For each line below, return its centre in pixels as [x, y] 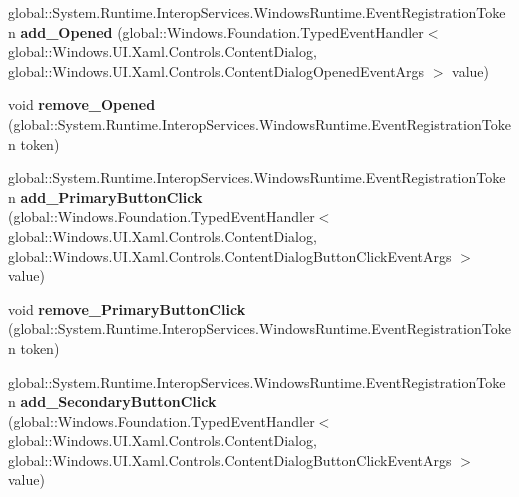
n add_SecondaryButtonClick [112, 401]
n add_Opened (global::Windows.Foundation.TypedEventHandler [216, 31]
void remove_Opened [82, 104]
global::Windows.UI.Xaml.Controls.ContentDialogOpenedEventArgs [216, 70]
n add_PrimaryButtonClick [105, 196]
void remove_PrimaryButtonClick [127, 308]
